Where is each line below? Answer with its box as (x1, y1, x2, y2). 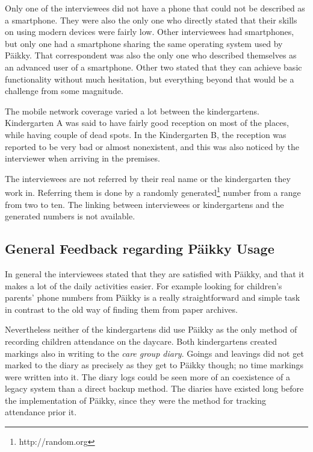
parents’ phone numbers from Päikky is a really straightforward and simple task (5, 291, 300, 304)
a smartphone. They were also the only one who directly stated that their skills (5, 13, 297, 26)
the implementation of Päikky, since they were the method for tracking (5, 394, 266, 406)
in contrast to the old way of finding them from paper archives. (5, 303, 238, 315)
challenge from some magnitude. (5, 84, 123, 97)
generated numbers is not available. (5, 210, 135, 222)
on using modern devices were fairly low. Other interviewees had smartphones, (5, 25, 294, 38)
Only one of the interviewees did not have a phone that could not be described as (5, 2, 305, 14)
